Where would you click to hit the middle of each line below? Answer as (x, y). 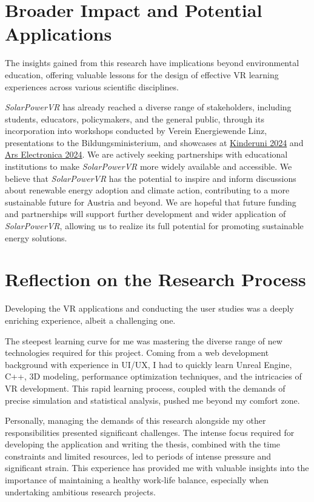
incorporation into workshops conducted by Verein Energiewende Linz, (136, 131)
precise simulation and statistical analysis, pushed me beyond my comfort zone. (152, 400)
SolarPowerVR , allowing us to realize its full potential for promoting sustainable (154, 226)
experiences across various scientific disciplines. (92, 86)
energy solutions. (36, 237)
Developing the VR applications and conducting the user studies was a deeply (149, 308)
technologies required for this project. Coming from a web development (137, 353)
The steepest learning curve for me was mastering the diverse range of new (144, 340)
